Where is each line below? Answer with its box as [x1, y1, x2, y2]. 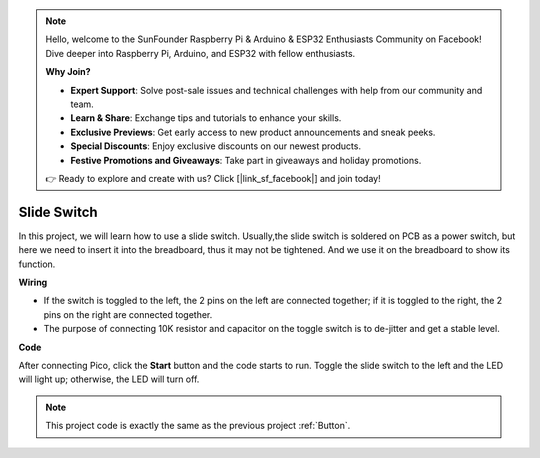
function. [18, 258, 56, 270]
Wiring [18, 276, 48, 288]
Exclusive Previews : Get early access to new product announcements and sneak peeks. [70, 126, 436, 138]
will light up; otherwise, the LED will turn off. [18, 373, 200, 385]
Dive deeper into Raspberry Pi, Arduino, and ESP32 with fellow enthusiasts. [45, 47, 356, 59]
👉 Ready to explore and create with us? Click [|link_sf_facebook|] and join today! [45, 172, 381, 184]
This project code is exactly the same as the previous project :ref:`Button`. [45, 420, 351, 432]
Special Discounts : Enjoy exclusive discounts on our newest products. [70, 140, 362, 152]
